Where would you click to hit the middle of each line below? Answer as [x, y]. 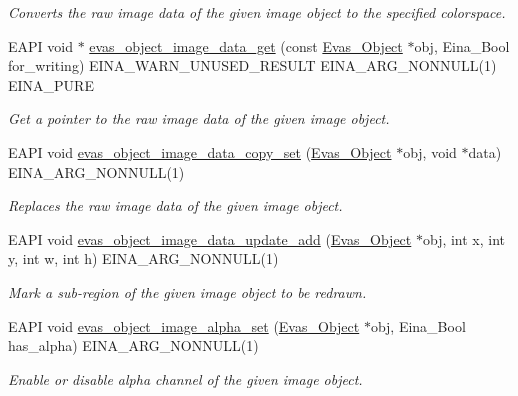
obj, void [430, 151]
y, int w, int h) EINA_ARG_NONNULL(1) [143, 258]
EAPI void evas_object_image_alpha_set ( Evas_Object [184, 325]
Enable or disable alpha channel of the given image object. [185, 378]
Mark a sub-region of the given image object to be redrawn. [187, 291]
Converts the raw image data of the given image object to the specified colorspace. [257, 12]
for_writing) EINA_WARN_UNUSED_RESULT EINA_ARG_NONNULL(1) [252, 65]
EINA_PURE [51, 84]
